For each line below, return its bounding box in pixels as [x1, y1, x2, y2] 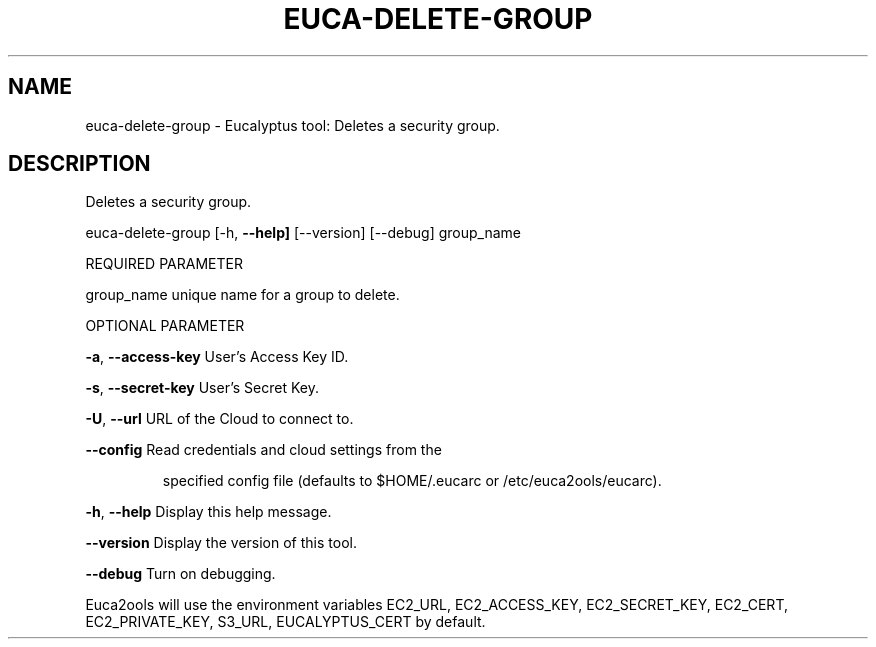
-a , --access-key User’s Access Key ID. [85, 348, 349, 366]
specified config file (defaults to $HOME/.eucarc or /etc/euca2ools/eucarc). [162, 472, 662, 490]
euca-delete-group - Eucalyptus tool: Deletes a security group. [85, 116, 500, 134]
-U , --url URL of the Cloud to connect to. [85, 410, 354, 428]
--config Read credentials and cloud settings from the [85, 441, 442, 459]
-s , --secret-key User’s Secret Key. [85, 379, 319, 397]
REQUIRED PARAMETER [85, 255, 243, 273]
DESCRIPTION [8, 151, 151, 177]
